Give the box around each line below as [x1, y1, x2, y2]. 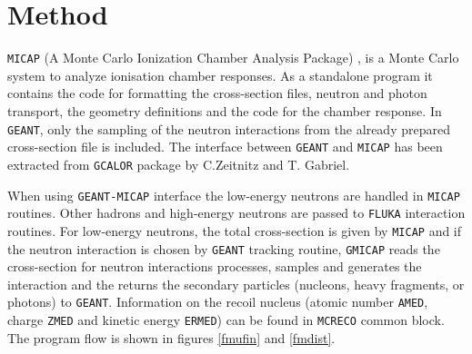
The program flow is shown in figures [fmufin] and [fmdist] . [7, 328, 336, 347]
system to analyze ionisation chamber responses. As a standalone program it [7, 65, 433, 84]
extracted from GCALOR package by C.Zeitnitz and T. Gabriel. [7, 154, 350, 173]
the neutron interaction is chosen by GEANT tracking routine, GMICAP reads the [7, 239, 440, 258]
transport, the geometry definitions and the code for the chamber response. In [7, 101, 442, 120]
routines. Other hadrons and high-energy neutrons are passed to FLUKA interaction [7, 203, 466, 222]
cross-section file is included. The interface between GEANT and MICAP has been [7, 137, 443, 156]
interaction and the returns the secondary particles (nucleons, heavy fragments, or [7, 274, 465, 293]
